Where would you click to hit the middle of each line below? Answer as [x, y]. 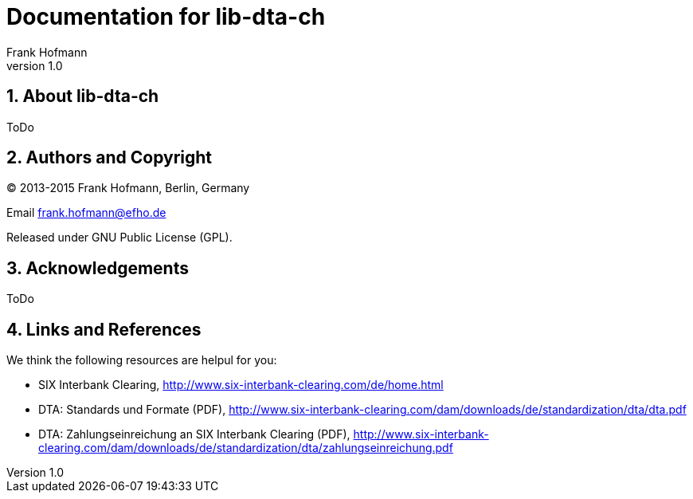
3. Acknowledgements [98, 268]
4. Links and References [104, 329]
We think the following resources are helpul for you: [142, 360]
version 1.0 [35, 65]
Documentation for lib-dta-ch [166, 17]
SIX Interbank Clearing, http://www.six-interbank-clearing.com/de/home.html [241, 385]
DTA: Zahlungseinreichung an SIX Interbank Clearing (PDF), [194, 434]
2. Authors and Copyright [110, 158]
